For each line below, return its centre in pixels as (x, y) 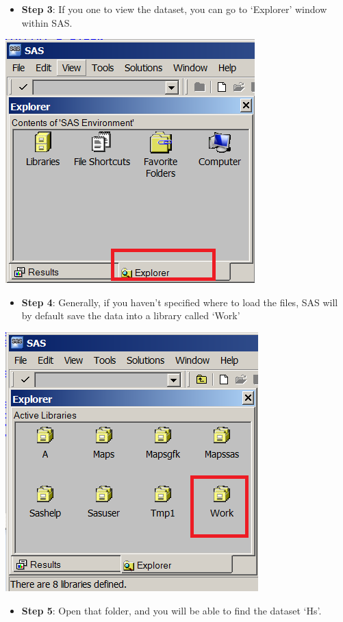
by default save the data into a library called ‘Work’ (131, 315)
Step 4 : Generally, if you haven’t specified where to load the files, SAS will (180, 302)
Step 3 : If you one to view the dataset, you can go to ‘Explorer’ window (174, 9)
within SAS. (47, 22)
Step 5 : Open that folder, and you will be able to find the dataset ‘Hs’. (171, 610)
